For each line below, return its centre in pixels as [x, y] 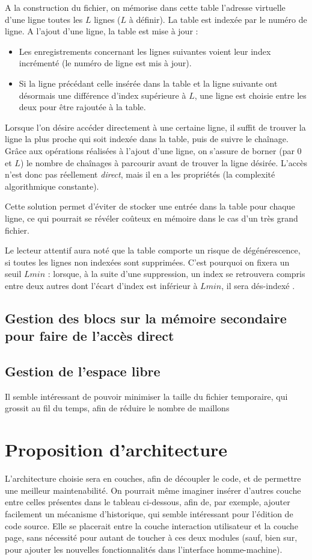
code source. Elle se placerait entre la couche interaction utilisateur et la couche [151, 525]
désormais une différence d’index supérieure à [102, 95]
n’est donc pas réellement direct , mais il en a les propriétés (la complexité [140, 174]
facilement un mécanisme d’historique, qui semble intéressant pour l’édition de [149, 513]
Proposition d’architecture [116, 450]
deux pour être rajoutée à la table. [82, 107]
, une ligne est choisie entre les [250, 95]
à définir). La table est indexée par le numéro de [218, 19]
